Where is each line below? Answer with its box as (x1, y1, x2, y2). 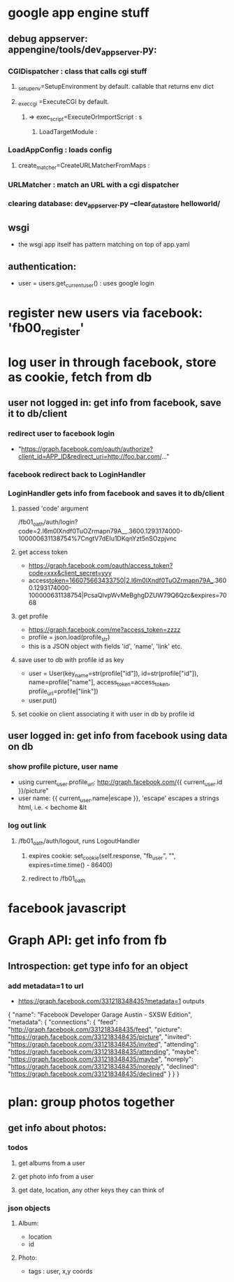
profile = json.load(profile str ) (28, 633, 110, 643)
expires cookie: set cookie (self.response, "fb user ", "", (28, 852, 176, 862)
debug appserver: (8, 33, 88, 45)
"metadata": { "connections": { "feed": (8, 1017, 118, 1026)
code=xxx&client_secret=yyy (28, 568, 112, 577)
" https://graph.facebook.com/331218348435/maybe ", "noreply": (8, 1054, 194, 1063)
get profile (17, 612, 48, 620)
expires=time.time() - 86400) (28, 861, 113, 869)
